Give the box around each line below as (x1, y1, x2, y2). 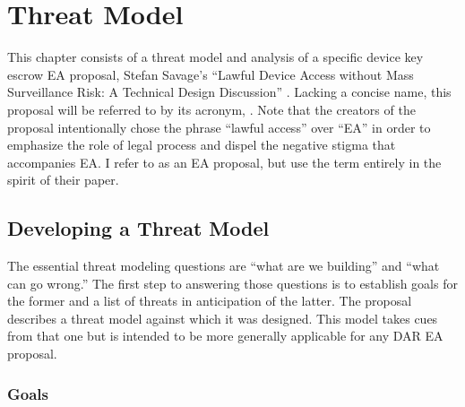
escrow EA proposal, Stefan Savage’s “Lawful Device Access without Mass (7, 65, 414, 83)
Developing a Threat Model (7, 214, 270, 242)
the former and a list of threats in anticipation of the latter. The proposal (7, 291, 412, 310)
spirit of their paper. (7, 170, 119, 189)
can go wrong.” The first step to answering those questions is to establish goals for (7, 273, 458, 292)
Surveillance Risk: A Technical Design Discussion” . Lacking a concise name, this (7, 82, 452, 101)
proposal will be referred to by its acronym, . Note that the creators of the (7, 100, 416, 118)
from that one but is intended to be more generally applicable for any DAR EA (7, 326, 443, 345)
